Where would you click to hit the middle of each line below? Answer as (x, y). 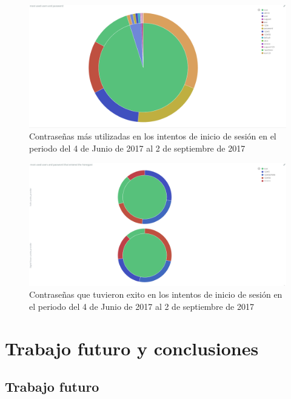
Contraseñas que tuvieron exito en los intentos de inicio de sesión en (156, 294)
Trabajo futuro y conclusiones (132, 348)
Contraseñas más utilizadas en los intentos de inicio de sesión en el (153, 136)
